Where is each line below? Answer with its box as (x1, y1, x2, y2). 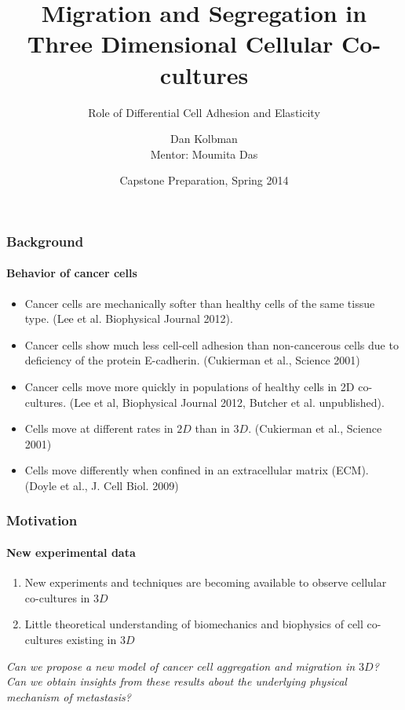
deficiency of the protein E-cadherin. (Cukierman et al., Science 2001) (24, 352, 360, 368)
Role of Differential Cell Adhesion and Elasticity (88, 104, 320, 120)
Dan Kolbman (170, 130, 238, 147)
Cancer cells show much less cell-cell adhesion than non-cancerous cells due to (24, 336, 399, 353)
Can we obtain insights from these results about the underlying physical (6, 673, 347, 690)
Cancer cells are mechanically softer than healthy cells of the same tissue (24, 295, 375, 311)
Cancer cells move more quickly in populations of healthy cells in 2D (24, 378, 355, 394)
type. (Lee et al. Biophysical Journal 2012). (24, 310, 233, 327)
